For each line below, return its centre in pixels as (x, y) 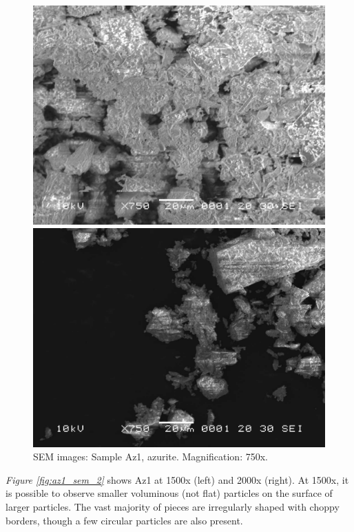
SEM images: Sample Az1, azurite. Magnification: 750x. (150, 457)
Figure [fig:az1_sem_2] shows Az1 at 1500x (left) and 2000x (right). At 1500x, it (177, 479)
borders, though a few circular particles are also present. (124, 520)
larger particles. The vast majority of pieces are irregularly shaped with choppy (173, 506)
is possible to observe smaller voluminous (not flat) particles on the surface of (169, 493)
